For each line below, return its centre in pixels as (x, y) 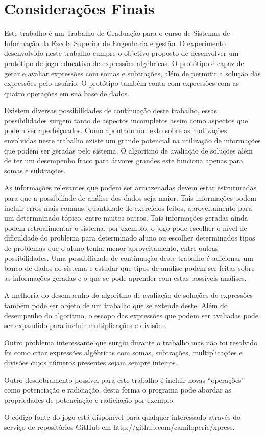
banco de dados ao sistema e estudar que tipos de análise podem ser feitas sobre (129, 268)
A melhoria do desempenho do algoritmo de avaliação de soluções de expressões (129, 295)
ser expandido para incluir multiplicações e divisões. (86, 325)
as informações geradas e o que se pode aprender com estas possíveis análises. (125, 278)
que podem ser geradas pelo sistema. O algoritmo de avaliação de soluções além (129, 150)
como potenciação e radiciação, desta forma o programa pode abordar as (118, 390)
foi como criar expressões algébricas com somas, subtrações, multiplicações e (123, 352)
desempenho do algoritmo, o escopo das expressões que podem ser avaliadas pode (131, 315)
